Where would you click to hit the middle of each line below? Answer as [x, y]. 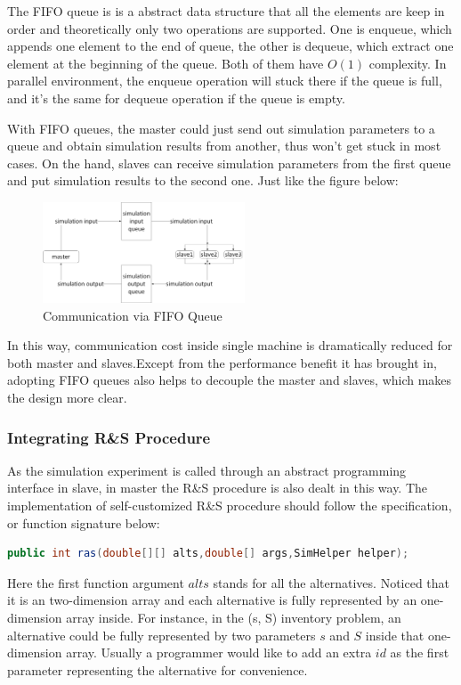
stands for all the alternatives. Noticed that [332, 582]
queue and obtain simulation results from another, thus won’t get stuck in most [224, 146]
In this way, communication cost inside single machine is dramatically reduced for [230, 345]
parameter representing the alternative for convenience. [158, 669]
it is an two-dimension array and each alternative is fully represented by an [212, 600]
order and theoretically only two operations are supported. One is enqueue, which [230, 28]
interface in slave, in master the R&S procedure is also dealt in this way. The [218, 488]
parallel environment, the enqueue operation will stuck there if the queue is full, [225, 81]
